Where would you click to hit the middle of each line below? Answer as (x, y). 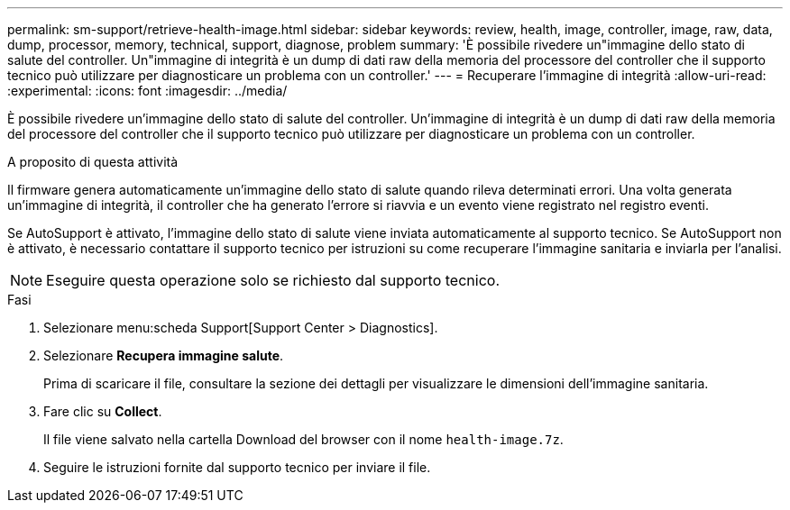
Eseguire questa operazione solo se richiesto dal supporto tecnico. (273, 280)
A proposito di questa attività (93, 162)
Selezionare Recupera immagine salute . (164, 355)
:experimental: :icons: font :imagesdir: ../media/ (147, 91)
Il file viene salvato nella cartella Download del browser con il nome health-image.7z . (303, 439)
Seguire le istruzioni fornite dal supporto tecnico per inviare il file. (237, 467)
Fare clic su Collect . (103, 411)
